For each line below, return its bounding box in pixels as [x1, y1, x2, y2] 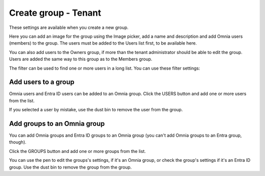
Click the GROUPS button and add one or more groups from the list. [9, 148, 146, 154]
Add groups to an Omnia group [9, 120, 105, 127]
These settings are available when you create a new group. [9, 25, 129, 30]
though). [9, 139, 26, 145]
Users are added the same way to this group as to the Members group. [9, 56, 153, 62]
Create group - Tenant [9, 7, 102, 18]
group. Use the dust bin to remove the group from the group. [9, 164, 132, 170]
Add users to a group [9, 78, 75, 86]
